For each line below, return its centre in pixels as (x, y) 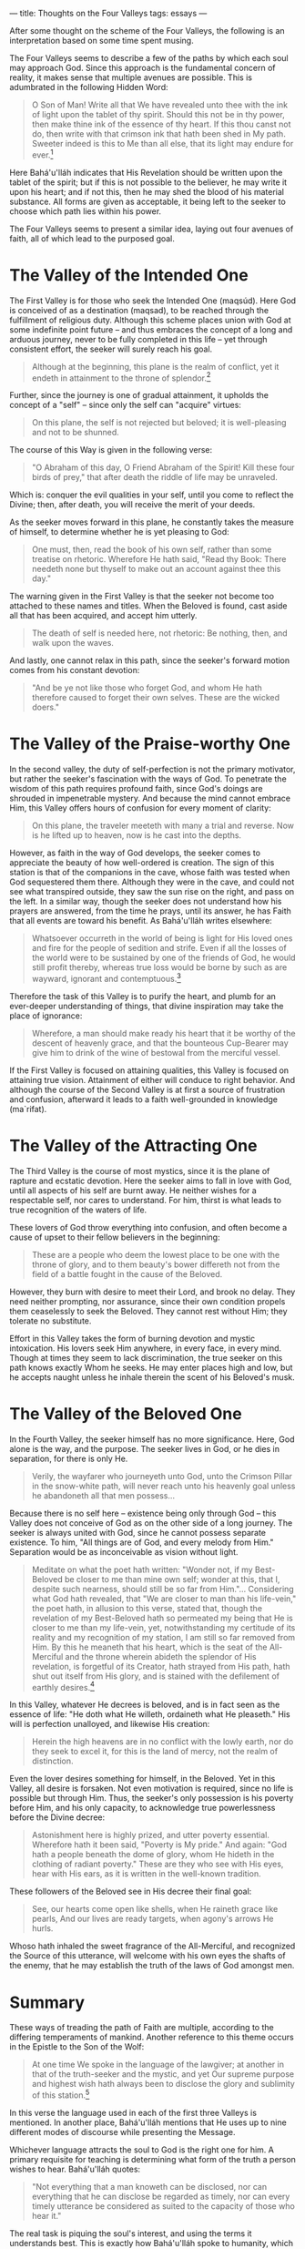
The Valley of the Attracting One (133, 1146)
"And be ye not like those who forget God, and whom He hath (147, 688)
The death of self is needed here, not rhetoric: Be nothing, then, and (160, 633)
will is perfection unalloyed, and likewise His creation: (110, 1724)
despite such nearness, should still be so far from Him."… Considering (163, 1589)
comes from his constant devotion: (75, 670)
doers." (45, 707)
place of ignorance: (46, 1016)
